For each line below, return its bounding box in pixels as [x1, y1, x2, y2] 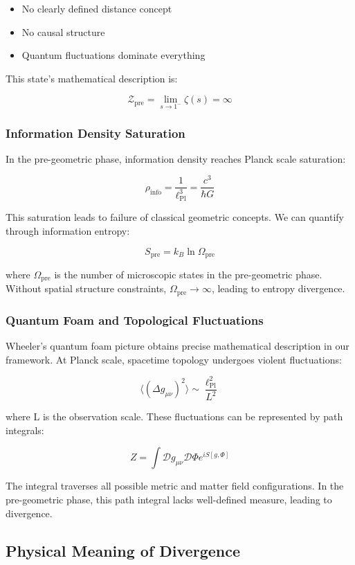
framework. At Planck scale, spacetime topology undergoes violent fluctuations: [6, 352, 342, 366]
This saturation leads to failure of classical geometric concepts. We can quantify [6, 210, 345, 224]
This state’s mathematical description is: [6, 71, 178, 85]
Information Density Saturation [6, 124, 185, 141]
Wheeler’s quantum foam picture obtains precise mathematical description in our [6, 339, 349, 353]
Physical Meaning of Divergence [6, 539, 241, 561]
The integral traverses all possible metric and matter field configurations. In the [6, 478, 344, 493]
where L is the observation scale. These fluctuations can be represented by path [6, 409, 343, 424]
